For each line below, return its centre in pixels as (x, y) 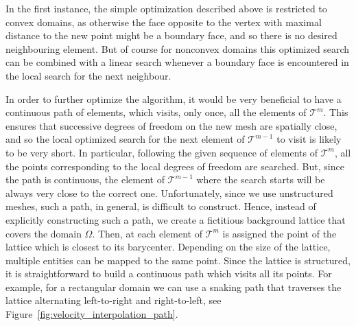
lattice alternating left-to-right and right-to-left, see (114, 300)
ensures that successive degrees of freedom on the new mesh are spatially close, (171, 125)
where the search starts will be (261, 179)
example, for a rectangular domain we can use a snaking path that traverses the (174, 287)
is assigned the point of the (280, 233)
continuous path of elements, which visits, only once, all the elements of (156, 112)
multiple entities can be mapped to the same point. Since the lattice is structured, (178, 260)
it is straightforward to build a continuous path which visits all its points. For (169, 273)
